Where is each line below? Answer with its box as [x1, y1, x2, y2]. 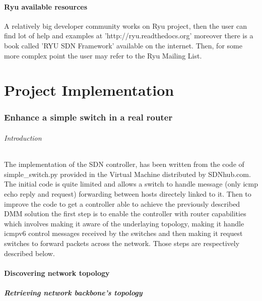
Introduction [4, 132, 42, 143]
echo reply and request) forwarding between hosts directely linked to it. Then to [4, 188, 251, 199]
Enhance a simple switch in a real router [4, 111, 173, 124]
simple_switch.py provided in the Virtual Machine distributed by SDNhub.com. [4, 168, 251, 179]
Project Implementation [4, 80, 174, 100]
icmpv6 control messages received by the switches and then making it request [4, 228, 243, 238]
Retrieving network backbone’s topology [4, 287, 143, 297]
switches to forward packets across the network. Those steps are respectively [4, 237, 240, 248]
